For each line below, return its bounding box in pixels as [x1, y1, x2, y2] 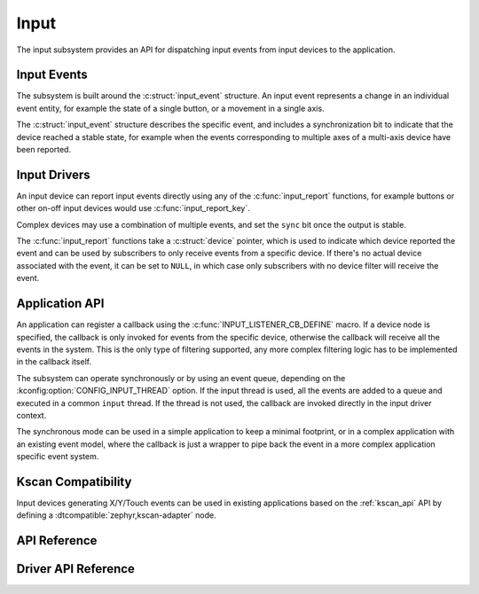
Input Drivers [16, 167, 90, 182]
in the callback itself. [16, 356, 92, 367]
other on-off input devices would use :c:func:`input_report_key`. [16, 203, 250, 214]
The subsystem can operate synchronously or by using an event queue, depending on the [16, 372, 346, 383]
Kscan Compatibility [16, 474, 132, 489]
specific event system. [16, 451, 99, 462]
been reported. [16, 145, 71, 155]
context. [16, 410, 47, 420]
